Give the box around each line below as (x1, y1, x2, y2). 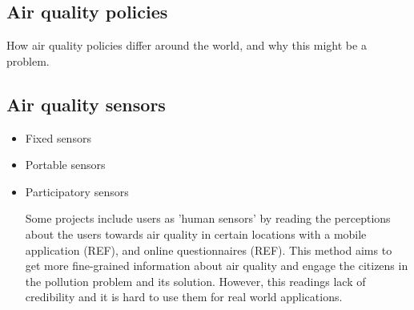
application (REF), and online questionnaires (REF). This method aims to (25, 241, 392, 258)
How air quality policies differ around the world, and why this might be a (6, 37, 367, 54)
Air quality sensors (6, 91, 166, 116)
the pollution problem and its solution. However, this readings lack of (25, 272, 366, 289)
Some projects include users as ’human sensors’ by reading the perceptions (25, 210, 391, 227)
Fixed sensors (25, 129, 91, 146)
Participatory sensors (25, 183, 129, 199)
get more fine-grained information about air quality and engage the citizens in (25, 257, 408, 274)
